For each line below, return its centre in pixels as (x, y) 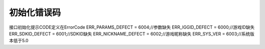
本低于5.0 (19, 41)
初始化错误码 (35, 13)
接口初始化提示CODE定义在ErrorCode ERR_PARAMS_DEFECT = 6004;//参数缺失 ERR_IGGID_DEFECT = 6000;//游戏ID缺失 (132, 27)
